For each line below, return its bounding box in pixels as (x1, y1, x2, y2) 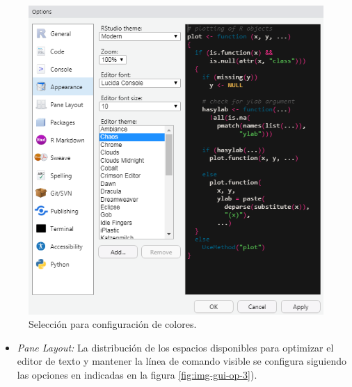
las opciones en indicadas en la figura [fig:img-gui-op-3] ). (17, 368, 257, 381)
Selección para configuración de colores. (29, 317, 197, 331)
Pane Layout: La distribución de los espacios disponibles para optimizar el (17, 340, 334, 354)
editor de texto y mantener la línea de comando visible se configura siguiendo (17, 354, 347, 368)
